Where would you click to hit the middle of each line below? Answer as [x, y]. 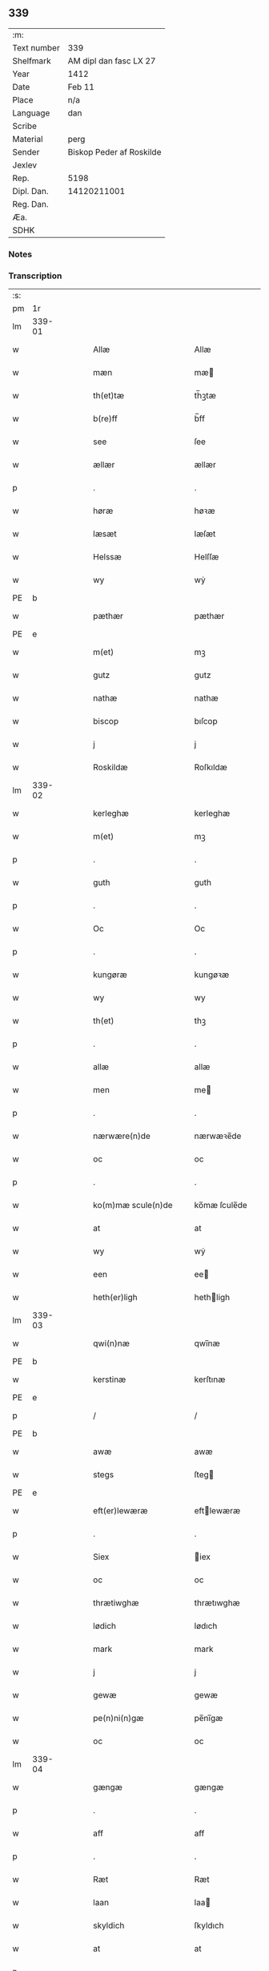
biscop [106, 721]
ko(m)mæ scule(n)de [133, 1206]
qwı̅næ [207, 1343]
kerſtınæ [210, 1379]
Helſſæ [207, 557]
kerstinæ [110, 1379]
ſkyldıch [209, 1925]
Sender [26, 151]
